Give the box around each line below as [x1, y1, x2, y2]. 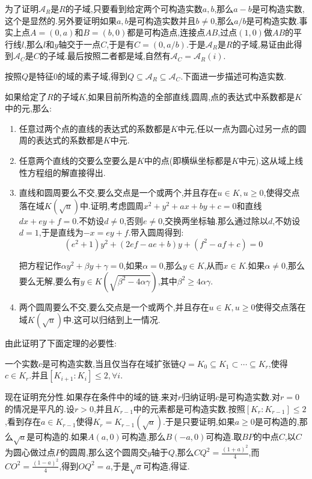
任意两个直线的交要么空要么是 [19, 154, 137, 166]
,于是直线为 [38, 226, 84, 239]
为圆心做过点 [5, 446, 55, 459]
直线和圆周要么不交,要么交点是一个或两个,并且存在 [19, 186, 218, 199]
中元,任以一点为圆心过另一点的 [177, 122, 298, 134]
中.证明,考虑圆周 [79, 199, 144, 211]
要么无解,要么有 [19, 274, 81, 287]
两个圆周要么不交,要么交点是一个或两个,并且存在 [19, 300, 209, 313]
